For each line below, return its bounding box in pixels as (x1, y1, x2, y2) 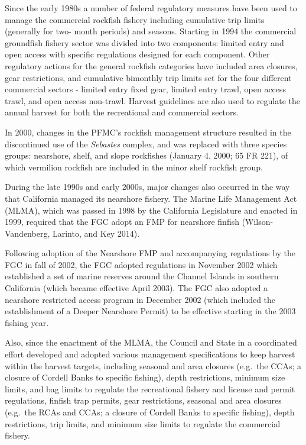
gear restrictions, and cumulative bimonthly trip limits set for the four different (5, 71, 292, 83)
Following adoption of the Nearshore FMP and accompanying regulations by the (5, 247, 296, 259)
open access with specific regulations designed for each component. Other (5, 48, 270, 60)
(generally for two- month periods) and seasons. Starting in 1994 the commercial (5, 25, 297, 37)
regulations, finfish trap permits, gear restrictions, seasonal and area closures (5, 394, 282, 407)
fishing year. (5, 316, 49, 328)
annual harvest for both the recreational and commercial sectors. (5, 106, 239, 118)
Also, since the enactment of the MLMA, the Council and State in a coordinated (5, 336, 297, 349)
